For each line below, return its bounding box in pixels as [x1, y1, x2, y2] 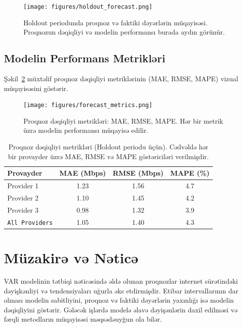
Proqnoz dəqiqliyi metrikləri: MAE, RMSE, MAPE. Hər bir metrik [23, 115, 223, 126]
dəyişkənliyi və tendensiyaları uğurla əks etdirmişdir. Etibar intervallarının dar [4, 285, 239, 295]
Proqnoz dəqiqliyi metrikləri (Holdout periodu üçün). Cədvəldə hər [8, 142, 208, 152]
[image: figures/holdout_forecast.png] [23, 3, 152, 10]
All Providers [7, 219, 53, 226]
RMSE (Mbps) [112, 168, 164, 178]
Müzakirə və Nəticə [4, 247, 139, 267]
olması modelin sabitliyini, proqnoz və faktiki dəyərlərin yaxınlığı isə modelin [4, 295, 234, 305]
